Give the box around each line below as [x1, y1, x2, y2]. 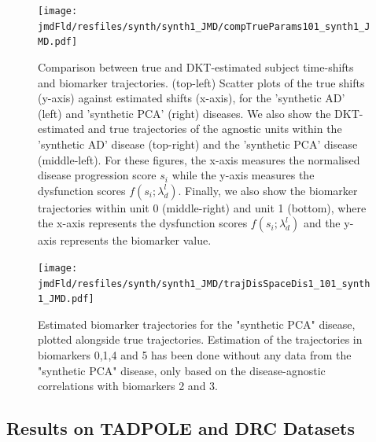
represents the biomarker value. [60, 232, 212, 249]
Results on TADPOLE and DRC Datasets [6, 416, 355, 440]
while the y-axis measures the [171, 167, 315, 183]
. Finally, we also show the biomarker [178, 182, 358, 198]
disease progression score [38, 167, 157, 183]
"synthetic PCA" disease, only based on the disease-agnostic [38, 362, 326, 378]
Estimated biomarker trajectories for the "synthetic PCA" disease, [38, 315, 356, 332]
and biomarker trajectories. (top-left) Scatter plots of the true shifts [38, 74, 365, 90]
